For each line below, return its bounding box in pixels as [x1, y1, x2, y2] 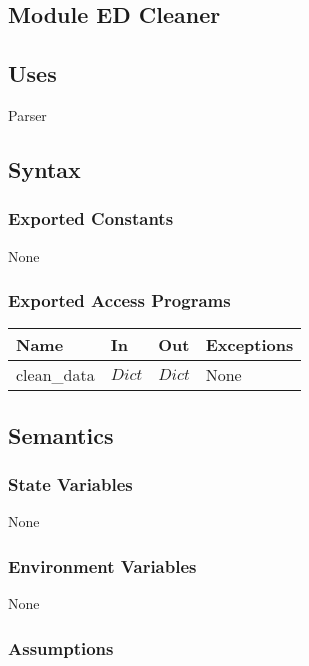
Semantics [8, 419, 114, 450]
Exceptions [205, 333, 294, 357]
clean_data [16, 363, 95, 387]
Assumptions [8, 635, 114, 660]
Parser [8, 104, 47, 125]
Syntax [8, 153, 81, 184]
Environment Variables [8, 553, 197, 578]
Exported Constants [8, 206, 174, 231]
